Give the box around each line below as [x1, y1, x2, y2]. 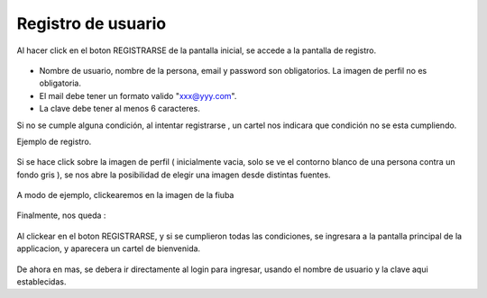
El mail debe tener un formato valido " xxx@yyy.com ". [39, 90, 237, 101]
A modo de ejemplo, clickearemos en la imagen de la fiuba [16, 190, 234, 201]
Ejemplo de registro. [16, 136, 92, 147]
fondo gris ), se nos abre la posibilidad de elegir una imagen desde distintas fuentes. [16, 169, 331, 180]
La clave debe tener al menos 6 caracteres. [39, 104, 200, 114]
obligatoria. [39, 77, 81, 89]
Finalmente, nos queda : [16, 210, 106, 221]
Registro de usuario [16, 14, 167, 33]
